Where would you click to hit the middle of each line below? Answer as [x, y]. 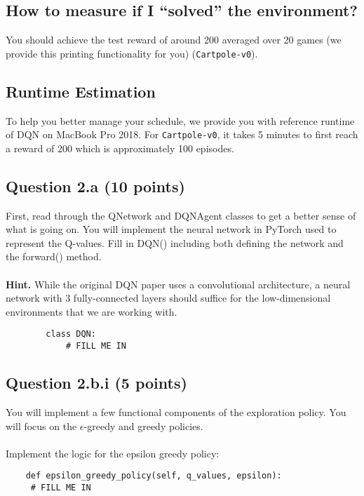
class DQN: [71, 334]
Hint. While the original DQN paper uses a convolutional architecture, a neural [178, 284]
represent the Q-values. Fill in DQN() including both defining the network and [175, 242]
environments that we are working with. [92, 311]
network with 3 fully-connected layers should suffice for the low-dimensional [168, 298]
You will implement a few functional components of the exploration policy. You [176, 411]
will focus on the [41, 425]
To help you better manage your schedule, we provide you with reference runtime [180, 120]
